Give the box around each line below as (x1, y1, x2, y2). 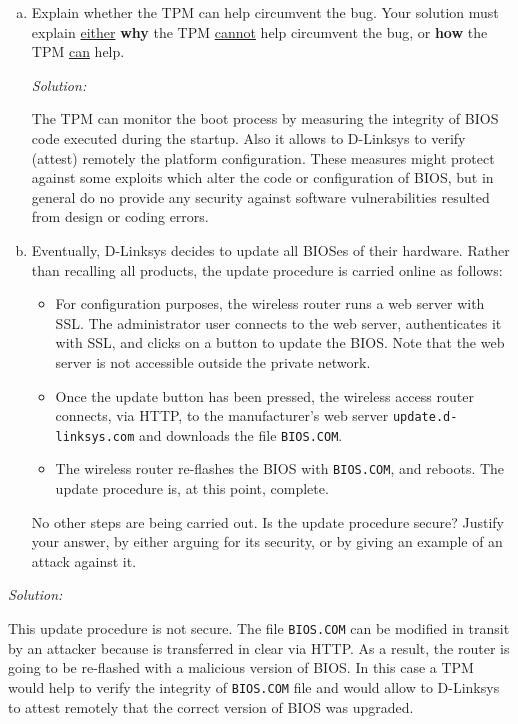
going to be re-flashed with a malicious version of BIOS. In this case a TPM (8, 657, 474, 678)
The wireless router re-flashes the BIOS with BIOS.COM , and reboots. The (55, 458, 505, 479)
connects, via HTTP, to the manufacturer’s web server (55, 405, 389, 426)
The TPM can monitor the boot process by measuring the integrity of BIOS (31, 108, 499, 129)
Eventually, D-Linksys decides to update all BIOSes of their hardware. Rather (31, 239, 510, 260)
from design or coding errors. (31, 206, 209, 227)
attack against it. (31, 550, 137, 571)
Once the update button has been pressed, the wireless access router (55, 385, 474, 406)
